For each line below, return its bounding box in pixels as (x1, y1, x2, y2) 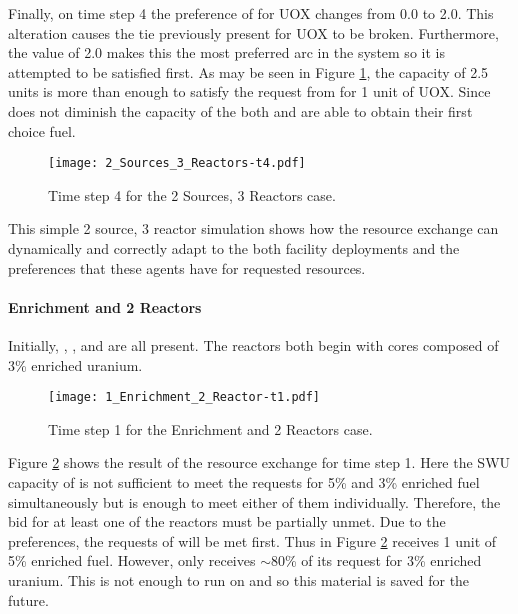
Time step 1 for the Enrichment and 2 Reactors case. (48, 418, 373, 439)
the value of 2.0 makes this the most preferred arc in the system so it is (8, 42, 445, 63)
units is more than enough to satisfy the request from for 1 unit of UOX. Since (8, 81, 491, 102)
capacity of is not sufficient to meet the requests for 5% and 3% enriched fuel (8, 472, 480, 493)
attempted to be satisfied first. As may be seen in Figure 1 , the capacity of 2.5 (8, 61, 489, 82)
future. (8, 589, 49, 610)
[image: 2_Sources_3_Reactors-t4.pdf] (48, 156, 306, 171)
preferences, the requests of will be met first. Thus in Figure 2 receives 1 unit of (8, 530, 497, 551)
